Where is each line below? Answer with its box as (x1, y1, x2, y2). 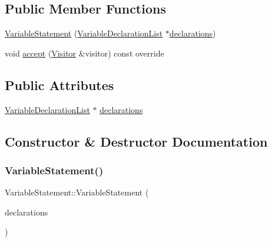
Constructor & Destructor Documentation (5, 132, 268, 150)
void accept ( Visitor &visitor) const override (5, 47, 164, 59)
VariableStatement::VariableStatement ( (5, 186, 149, 198)
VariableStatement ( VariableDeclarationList (5, 27, 163, 39)
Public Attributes (5, 75, 114, 94)
